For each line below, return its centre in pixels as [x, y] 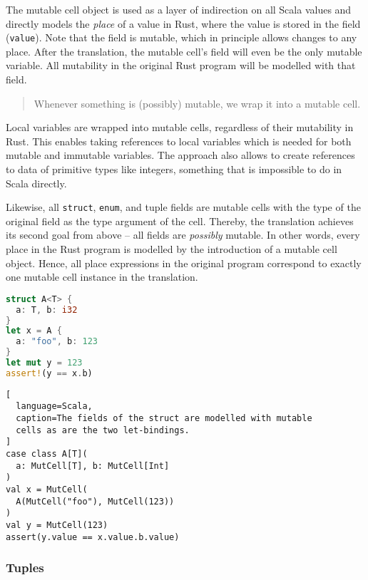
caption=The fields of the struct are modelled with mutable [164, 419]
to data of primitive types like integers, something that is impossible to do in [174, 169]
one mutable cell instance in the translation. [102, 277]
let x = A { [34, 331]
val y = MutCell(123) [57, 525]
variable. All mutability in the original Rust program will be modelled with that [181, 65]
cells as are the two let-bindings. [103, 430]
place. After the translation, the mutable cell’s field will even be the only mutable [184, 51]
